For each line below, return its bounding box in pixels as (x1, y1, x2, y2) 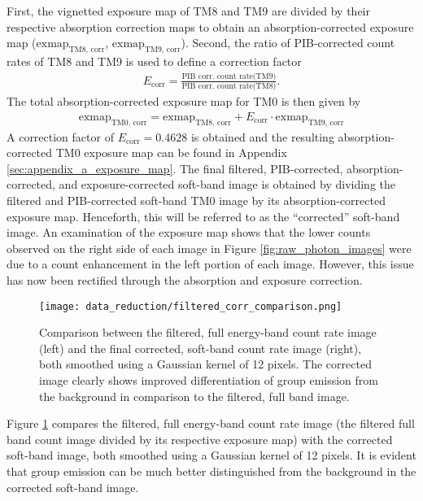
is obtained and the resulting (190, 128, 334, 145)
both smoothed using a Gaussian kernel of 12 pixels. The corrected (39, 355, 372, 372)
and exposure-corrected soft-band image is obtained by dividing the (59, 176, 396, 193)
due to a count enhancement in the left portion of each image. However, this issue (7, 255, 414, 272)
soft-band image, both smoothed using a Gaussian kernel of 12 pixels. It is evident (7, 447, 416, 464)
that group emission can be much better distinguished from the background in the (7, 463, 416, 479)
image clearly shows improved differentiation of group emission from (39, 372, 378, 389)
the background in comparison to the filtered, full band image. (39, 387, 350, 404)
